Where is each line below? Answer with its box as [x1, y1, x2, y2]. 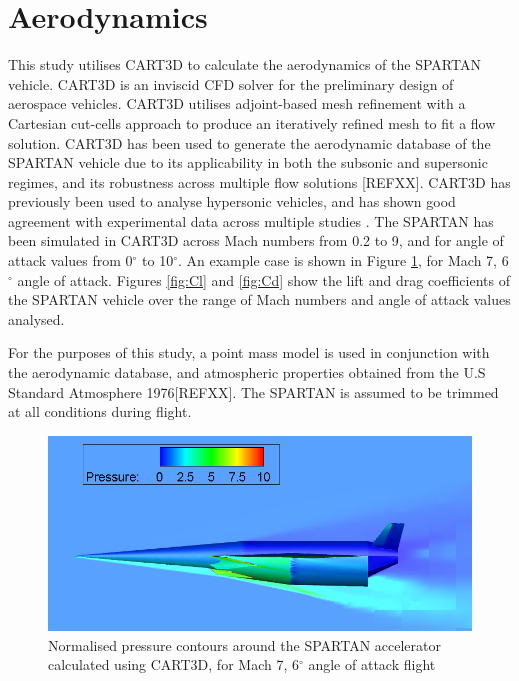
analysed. [8, 308, 65, 329]
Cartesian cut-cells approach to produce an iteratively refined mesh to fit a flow [8, 112, 496, 133]
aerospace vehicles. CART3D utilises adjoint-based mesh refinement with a [8, 93, 466, 114]
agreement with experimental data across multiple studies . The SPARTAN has [8, 210, 494, 231]
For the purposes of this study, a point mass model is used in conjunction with [8, 342, 490, 363]
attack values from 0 [8, 250, 133, 271]
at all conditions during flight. [8, 401, 192, 422]
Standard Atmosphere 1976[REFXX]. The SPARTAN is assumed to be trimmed [8, 381, 499, 402]
